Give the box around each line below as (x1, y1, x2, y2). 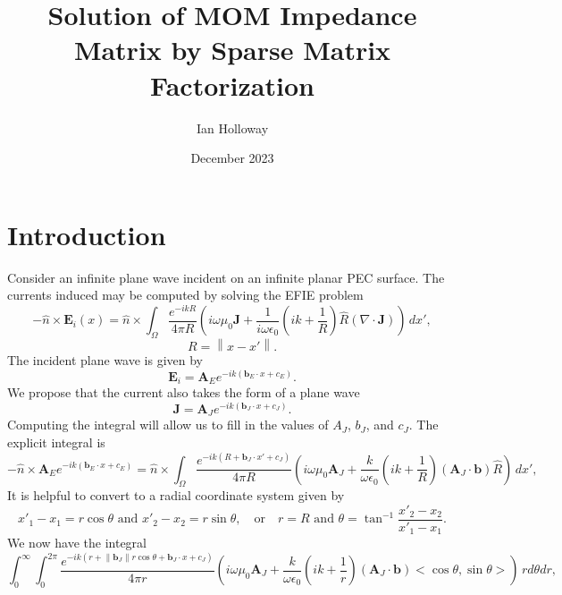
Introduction (7, 216, 166, 252)
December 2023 (190, 149, 274, 167)
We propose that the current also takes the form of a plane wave (7, 383, 360, 402)
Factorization (150, 66, 315, 103)
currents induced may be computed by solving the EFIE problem (7, 285, 364, 304)
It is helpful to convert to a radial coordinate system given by (7, 486, 345, 505)
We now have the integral (7, 533, 147, 552)
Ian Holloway (196, 118, 269, 137)
